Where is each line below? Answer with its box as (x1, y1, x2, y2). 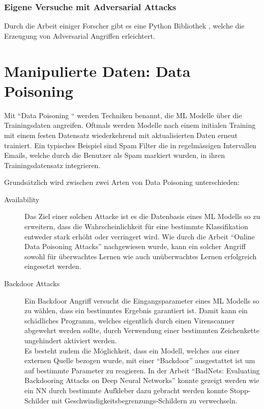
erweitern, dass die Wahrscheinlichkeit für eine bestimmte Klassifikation (24, 221, 248, 232)
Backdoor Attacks (4, 278, 60, 289)
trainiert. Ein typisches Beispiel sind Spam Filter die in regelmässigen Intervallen (4, 140, 256, 150)
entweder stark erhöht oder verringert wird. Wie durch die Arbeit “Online (24, 231, 255, 241)
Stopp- (229, 385, 251, 395)
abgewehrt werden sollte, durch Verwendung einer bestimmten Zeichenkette (24, 325, 259, 336)
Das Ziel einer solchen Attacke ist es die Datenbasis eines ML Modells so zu (24, 211, 260, 222)
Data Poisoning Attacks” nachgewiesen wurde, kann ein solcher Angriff (24, 241, 246, 252)
